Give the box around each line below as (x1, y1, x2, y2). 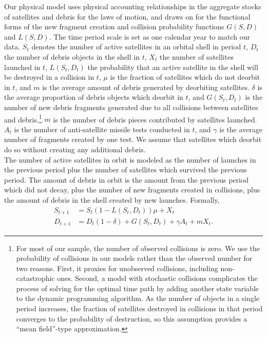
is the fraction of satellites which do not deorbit (110, 72, 260, 82)
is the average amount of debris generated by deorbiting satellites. (42, 81, 250, 92)
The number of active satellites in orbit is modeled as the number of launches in (4, 154, 256, 165)
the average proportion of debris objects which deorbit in (4, 92, 183, 102)
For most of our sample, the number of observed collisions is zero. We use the (16, 242, 260, 253)
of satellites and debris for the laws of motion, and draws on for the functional (4, 11, 251, 22)
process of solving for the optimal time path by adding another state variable (16, 282, 259, 293)
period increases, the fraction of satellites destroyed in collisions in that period (16, 303, 263, 314)
